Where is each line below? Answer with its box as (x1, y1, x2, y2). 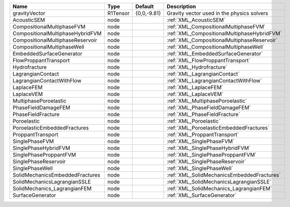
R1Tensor (107, 10, 130, 16)
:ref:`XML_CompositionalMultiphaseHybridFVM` (167, 30, 282, 37)
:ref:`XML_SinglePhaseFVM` (167, 138, 235, 145)
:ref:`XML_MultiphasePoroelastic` (167, 98, 247, 104)
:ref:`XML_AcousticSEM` (167, 16, 226, 23)
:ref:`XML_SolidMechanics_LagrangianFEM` (167, 185, 272, 192)
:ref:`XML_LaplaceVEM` (167, 90, 224, 98)
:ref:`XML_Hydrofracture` (167, 64, 228, 70)
